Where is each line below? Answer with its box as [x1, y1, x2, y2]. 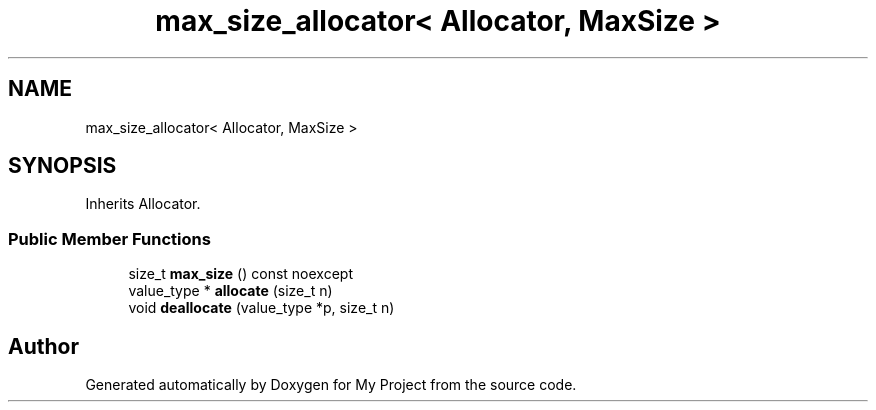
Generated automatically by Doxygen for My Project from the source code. [85, 376, 577, 394]
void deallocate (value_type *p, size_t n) [128, 299, 395, 317]
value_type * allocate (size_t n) [128, 282, 333, 300]
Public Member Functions [8, 228, 211, 249]
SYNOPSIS [8, 153, 117, 179]
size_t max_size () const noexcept [128, 265, 353, 283]
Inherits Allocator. [85, 195, 201, 213]
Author [8, 333, 79, 359]
